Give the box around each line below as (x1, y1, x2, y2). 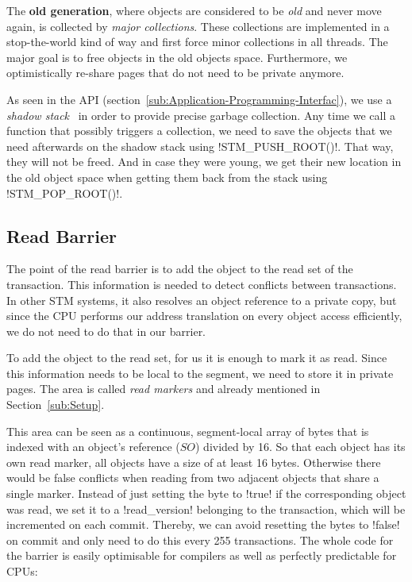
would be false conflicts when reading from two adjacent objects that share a (6, 469, 379, 486)
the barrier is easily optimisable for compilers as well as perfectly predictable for (6, 547, 397, 564)
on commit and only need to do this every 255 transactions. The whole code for (6, 531, 394, 548)
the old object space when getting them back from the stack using (6, 168, 328, 185)
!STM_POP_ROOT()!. (6, 184, 123, 201)
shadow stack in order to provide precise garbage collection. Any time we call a (6, 106, 395, 123)
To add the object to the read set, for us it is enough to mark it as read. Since (6, 349, 387, 366)
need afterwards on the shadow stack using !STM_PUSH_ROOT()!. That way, (6, 137, 394, 154)
